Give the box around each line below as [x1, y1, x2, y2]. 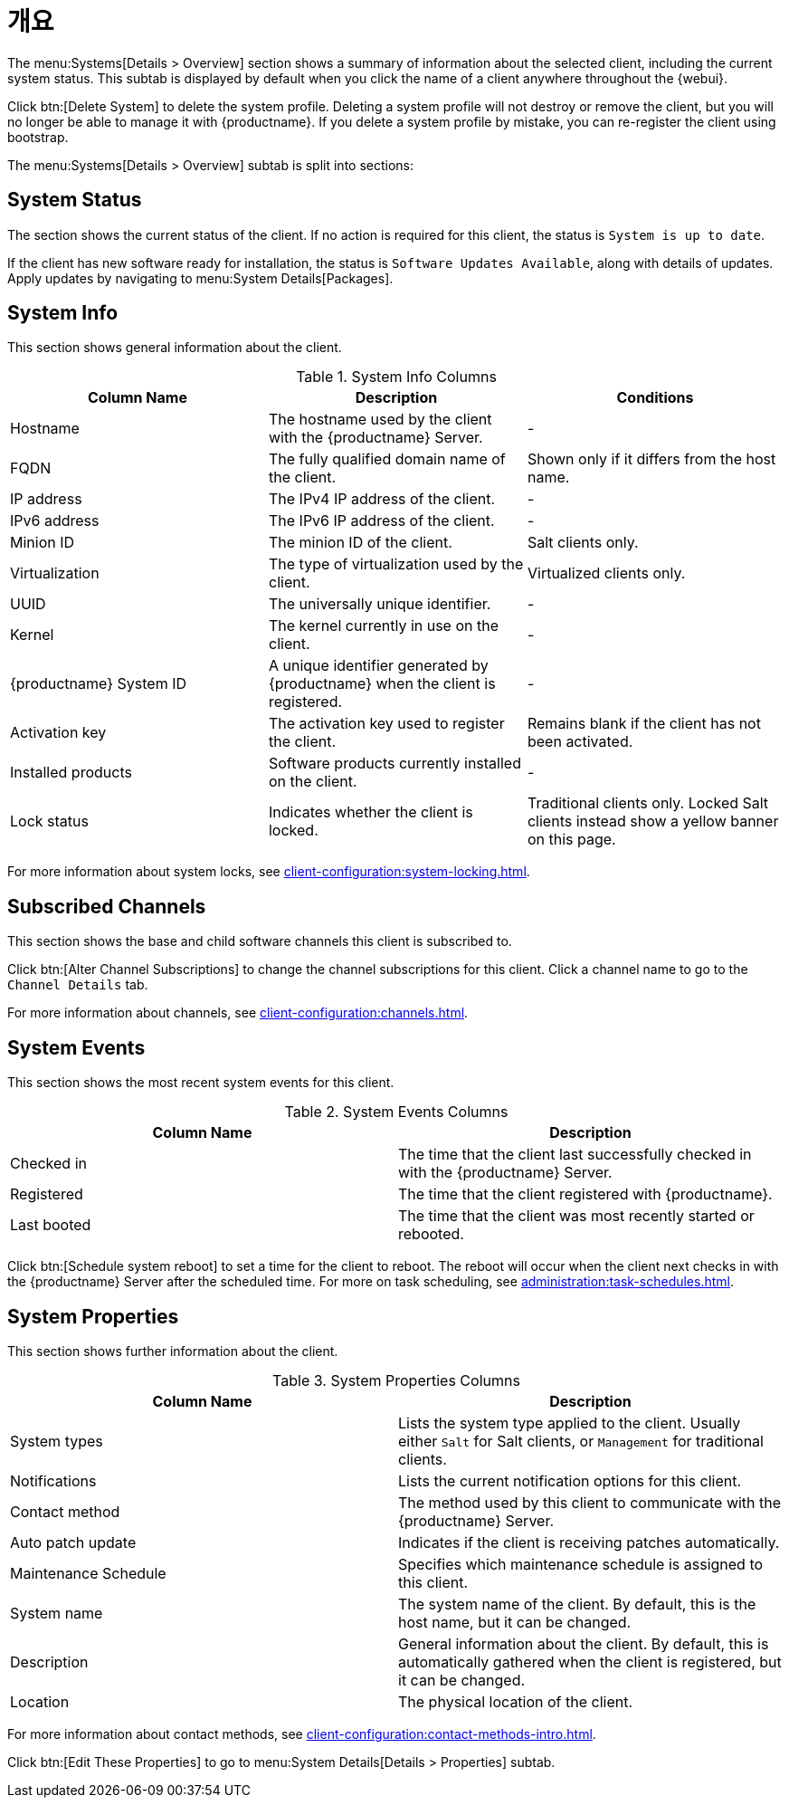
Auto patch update [10, 1533, 137, 1552]
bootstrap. [7, 129, 69, 145]
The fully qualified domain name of [268, 450, 506, 469]
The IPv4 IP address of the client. [268, 490, 496, 509]
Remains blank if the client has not [527, 714, 761, 733]
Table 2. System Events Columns [284, 1103, 509, 1122]
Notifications [10, 1471, 97, 1490]
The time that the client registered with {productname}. [398, 1185, 773, 1204]
